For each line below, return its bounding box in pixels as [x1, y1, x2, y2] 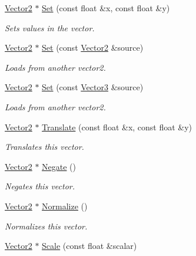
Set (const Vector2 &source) [42, 41, 144, 54]
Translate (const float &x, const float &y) [42, 120, 192, 133]
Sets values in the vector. [5, 21, 95, 34]
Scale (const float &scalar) [42, 239, 137, 252]
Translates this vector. [5, 140, 84, 153]
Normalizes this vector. [5, 219, 88, 232]
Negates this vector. [5, 180, 75, 192]
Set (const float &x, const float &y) [42, 2, 170, 14]
